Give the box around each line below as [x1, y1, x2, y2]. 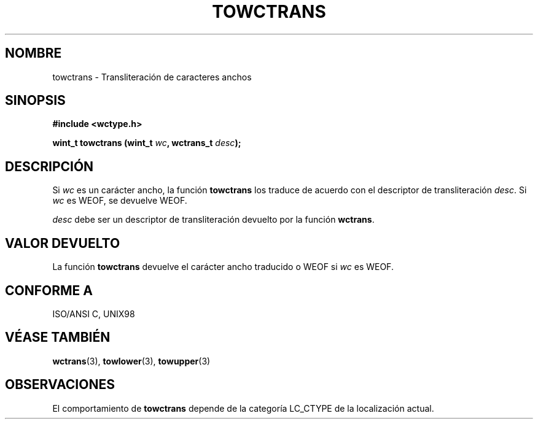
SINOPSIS [5, 93, 66, 109]
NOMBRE [5, 45, 62, 61]
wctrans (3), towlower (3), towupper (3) [52, 355, 211, 366]
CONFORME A [5, 282, 93, 298]
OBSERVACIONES [5, 377, 115, 393]
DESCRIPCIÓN [5, 158, 94, 174]
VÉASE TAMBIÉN [5, 330, 111, 345]
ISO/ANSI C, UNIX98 [52, 308, 135, 319]
